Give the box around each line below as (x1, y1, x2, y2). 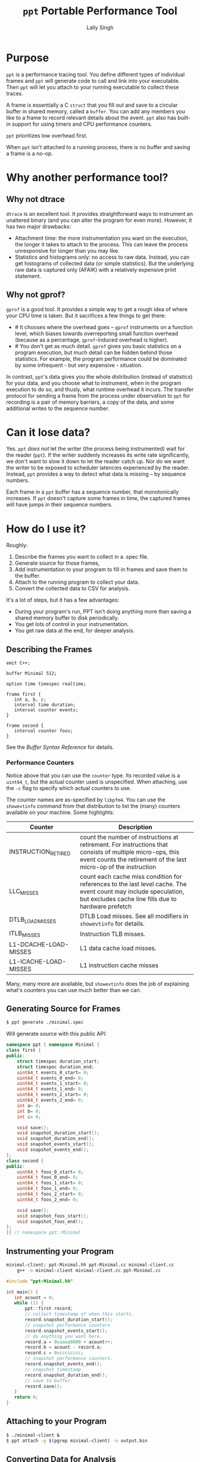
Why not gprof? (6, 290, 65, 300)
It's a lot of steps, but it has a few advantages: (6, 596, 120, 603)
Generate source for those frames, (14, 559, 100, 567)
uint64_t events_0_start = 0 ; (17, 1069, 89, 1076)
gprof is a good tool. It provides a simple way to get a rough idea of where (6, 305, 188, 312)
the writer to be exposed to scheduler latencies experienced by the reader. (6, 464, 189, 472)
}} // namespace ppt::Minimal (6, 1229, 82, 1235)
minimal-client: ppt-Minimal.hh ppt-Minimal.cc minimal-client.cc (6, 1262, 174, 1268)
